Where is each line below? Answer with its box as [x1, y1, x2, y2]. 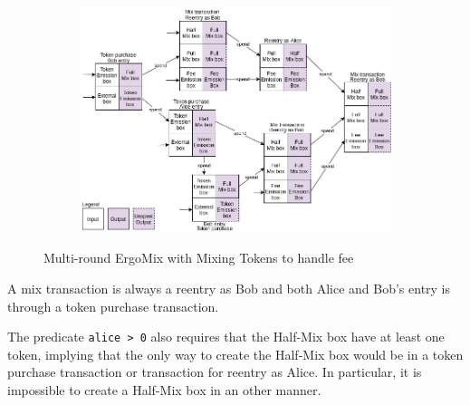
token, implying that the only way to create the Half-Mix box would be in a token [7, 344, 464, 363]
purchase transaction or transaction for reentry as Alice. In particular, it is [7, 362, 422, 381]
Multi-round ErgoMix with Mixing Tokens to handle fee [43, 248, 354, 267]
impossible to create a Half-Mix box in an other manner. [7, 381, 321, 399]
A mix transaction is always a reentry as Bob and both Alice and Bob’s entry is [7, 278, 451, 297]
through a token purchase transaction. [7, 296, 219, 315]
